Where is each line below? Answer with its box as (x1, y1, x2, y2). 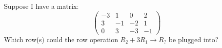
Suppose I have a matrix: (4, 1, 79, 11)
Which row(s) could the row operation (4, 34, 118, 44)
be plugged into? (168, 34, 219, 44)
